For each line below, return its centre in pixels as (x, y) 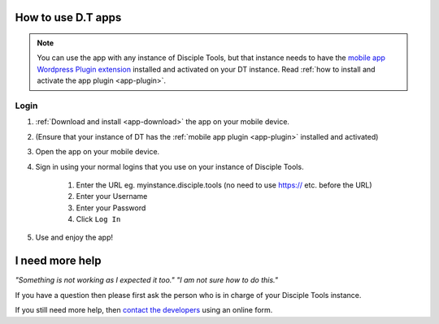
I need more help (58, 261)
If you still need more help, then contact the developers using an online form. (144, 310)
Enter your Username (112, 197)
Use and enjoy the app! (74, 238)
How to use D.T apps (68, 17)
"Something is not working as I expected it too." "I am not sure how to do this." (146, 280)
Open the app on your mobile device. (98, 152)
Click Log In (98, 219)
